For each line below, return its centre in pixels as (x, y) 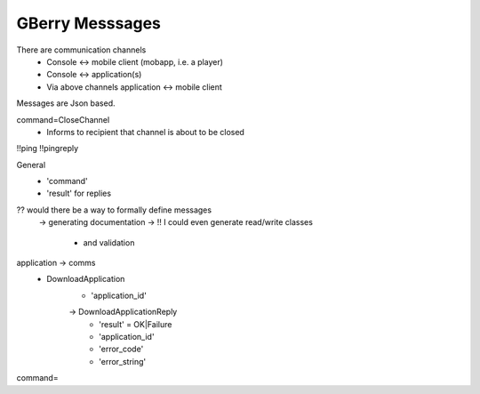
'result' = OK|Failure (136, 324)
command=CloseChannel (63, 119)
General (31, 165)
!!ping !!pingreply (48, 149)
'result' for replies (79, 193)
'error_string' (123, 361)
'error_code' (121, 349)
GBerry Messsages (89, 23)
